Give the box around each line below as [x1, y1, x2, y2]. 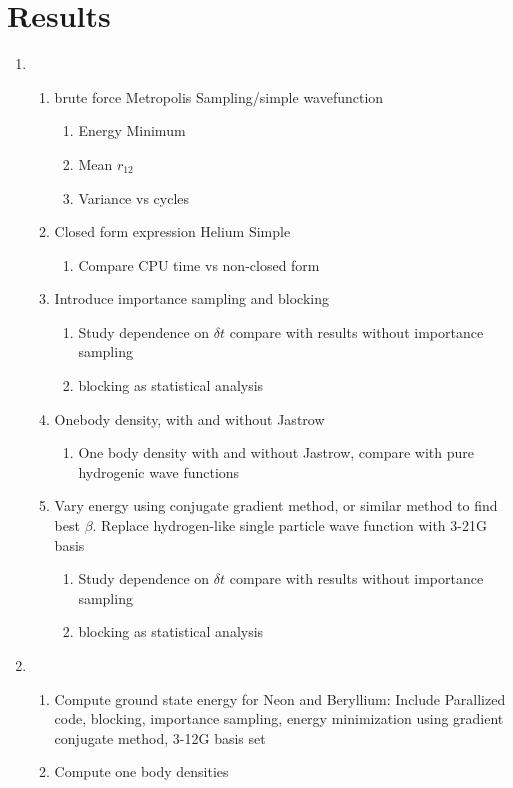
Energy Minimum [78, 120, 186, 141]
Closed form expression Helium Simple [54, 221, 291, 242]
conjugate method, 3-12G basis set [54, 727, 266, 748]
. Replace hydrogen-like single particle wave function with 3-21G [92, 515, 487, 536]
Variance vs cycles [78, 187, 190, 208]
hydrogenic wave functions [78, 461, 240, 482]
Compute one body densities [54, 761, 229, 782]
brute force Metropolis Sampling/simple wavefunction [54, 86, 384, 107]
